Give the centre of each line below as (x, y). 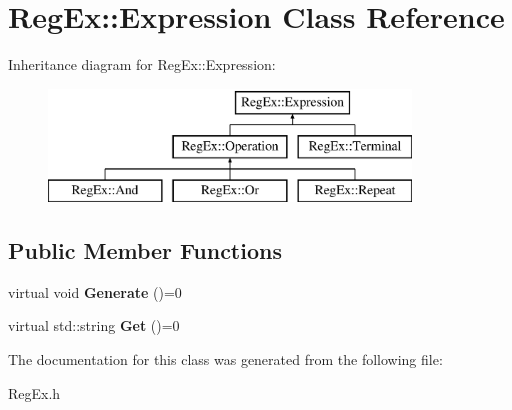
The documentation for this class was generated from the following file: (225, 359)
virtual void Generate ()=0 (95, 291)
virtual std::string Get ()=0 (94, 325)
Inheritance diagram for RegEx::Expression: (142, 64)
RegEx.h (34, 392)
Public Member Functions (145, 250)
